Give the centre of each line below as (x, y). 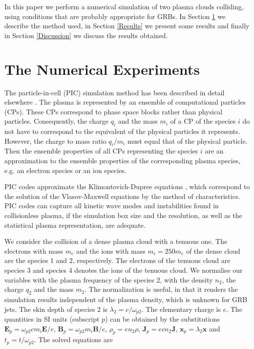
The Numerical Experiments (102, 69)
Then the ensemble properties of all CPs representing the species (101, 151)
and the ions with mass (111, 251)
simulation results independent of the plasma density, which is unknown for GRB (126, 299)
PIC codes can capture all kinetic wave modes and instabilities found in (112, 206)
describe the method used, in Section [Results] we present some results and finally (127, 26)
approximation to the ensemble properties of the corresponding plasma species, (123, 161)
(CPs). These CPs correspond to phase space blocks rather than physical (114, 111)
